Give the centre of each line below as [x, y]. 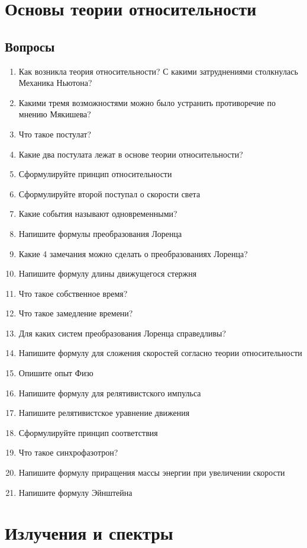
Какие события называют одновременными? [98, 214]
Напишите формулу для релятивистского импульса [110, 392]
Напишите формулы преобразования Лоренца [100, 233]
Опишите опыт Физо [56, 373]
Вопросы [30, 46]
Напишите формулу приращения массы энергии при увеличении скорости [152, 472]
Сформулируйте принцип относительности [95, 174]
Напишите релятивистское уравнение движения [104, 413]
